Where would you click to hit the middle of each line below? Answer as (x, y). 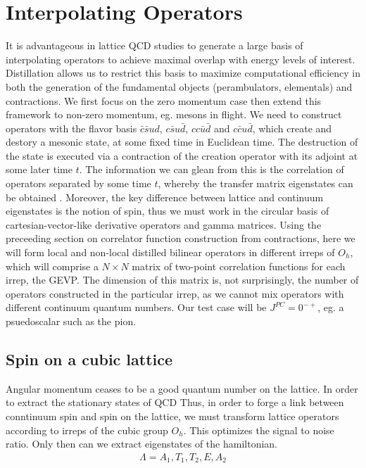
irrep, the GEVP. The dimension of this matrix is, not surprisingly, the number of (182, 280)
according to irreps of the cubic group (87, 430)
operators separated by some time (78, 183)
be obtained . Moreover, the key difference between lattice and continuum (165, 197)
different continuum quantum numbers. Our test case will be (136, 307)
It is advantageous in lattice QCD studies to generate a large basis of (154, 45)
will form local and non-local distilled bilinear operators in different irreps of (170, 252)
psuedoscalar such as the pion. (71, 321)
